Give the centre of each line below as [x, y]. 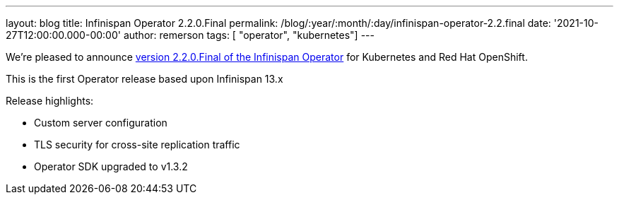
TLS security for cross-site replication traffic [137, 145]
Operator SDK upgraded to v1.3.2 [111, 166]
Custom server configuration [101, 123]
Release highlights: [50, 101]
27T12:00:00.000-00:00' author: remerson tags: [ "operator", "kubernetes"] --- [190, 35]
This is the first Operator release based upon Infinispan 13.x [145, 79]
